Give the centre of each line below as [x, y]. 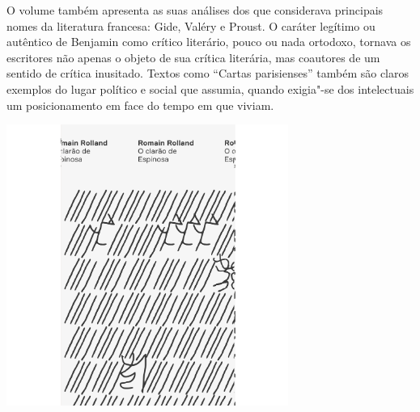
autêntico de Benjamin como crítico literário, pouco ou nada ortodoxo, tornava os [209, 42]
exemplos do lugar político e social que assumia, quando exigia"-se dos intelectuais [210, 88]
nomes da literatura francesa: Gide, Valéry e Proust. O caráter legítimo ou [191, 25]
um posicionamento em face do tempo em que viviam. [140, 105]
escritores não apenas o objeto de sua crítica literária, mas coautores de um [193, 57]
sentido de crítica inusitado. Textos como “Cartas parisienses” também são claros [208, 73]
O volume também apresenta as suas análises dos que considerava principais [195, 10]
